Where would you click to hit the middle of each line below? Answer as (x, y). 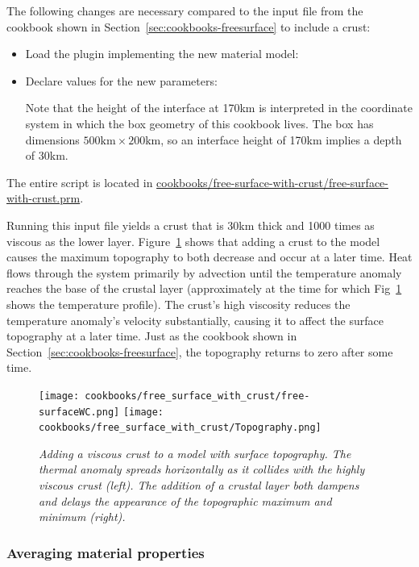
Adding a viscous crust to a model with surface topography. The (195, 453)
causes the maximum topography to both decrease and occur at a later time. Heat (209, 257)
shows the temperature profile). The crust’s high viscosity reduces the (178, 304)
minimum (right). (82, 517)
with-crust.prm (44, 198)
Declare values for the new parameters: (121, 80)
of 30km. (47, 155)
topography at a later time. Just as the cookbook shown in (152, 336)
